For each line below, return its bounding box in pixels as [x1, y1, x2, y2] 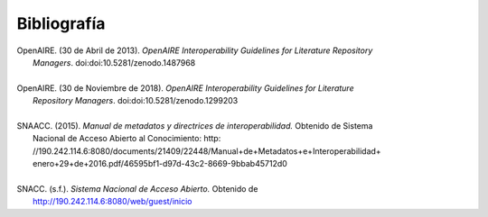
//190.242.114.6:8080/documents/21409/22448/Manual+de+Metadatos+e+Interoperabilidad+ [33, 145, 381, 157]
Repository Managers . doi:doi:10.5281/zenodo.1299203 [33, 95, 239, 106]
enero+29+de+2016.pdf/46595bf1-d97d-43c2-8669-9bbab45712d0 [33, 158, 288, 169]
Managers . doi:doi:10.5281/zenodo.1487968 [33, 57, 196, 68]
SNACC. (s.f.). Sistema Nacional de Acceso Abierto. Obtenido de [16, 183, 258, 194]
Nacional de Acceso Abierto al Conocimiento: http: [33, 133, 221, 144]
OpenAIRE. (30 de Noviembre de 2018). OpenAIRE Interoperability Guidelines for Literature [16, 82, 354, 94]
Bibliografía [16, 14, 106, 33]
